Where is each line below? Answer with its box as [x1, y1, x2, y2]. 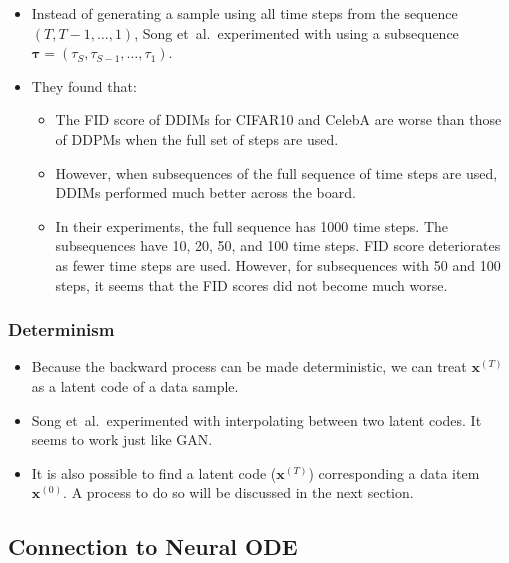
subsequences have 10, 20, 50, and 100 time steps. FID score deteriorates [55, 235, 501, 256]
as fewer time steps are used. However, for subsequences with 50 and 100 [55, 254, 501, 275]
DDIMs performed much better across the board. [55, 182, 356, 203]
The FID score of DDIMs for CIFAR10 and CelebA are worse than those [55, 109, 502, 130]
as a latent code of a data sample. [31, 375, 239, 396]
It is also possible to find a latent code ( [31, 462, 277, 483]
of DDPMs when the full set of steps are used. [55, 128, 339, 149]
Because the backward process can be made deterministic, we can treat [31, 356, 467, 377]
